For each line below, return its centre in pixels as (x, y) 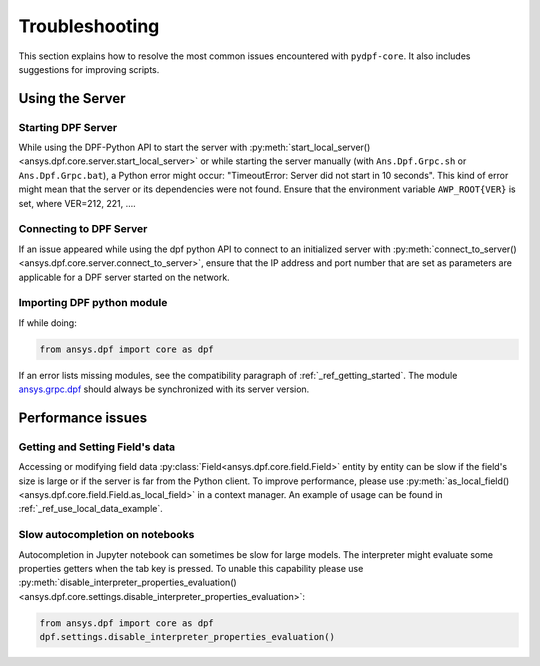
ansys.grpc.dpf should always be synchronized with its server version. (164, 389)
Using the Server (72, 98)
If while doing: (47, 322)
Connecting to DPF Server (83, 229)
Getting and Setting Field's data (96, 447)
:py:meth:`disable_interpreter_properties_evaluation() (127, 582)
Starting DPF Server (68, 127)
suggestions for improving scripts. (89, 69)
